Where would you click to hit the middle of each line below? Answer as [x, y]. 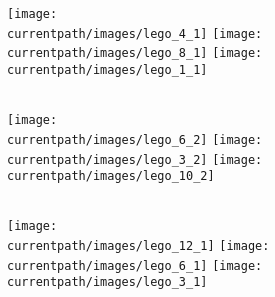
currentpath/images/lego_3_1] [107, 282]
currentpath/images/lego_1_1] [107, 69]
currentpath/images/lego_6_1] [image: [135, 265]
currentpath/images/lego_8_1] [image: [135, 53]
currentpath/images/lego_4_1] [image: [135, 33]
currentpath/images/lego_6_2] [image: [135, 139]
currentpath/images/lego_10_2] [111, 176]
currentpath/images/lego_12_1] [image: [138, 246]
